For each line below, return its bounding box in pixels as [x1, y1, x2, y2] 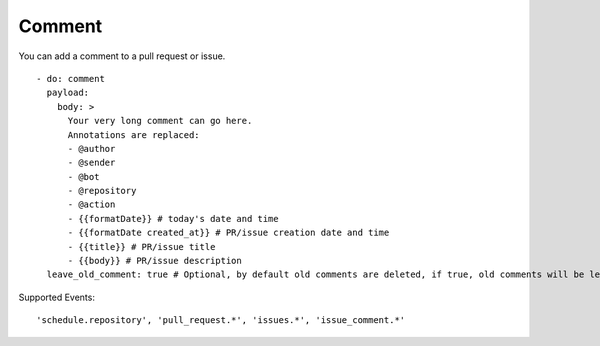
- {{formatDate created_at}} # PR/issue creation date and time [67, 227, 390, 239]
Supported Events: [18, 291, 95, 303]
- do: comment [36, 73, 105, 84]
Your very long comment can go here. [67, 115, 253, 127]
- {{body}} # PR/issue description [67, 255, 242, 267]
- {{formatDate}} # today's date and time [67, 213, 279, 224]
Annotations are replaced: [67, 129, 200, 140]
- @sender [67, 157, 116, 169]
